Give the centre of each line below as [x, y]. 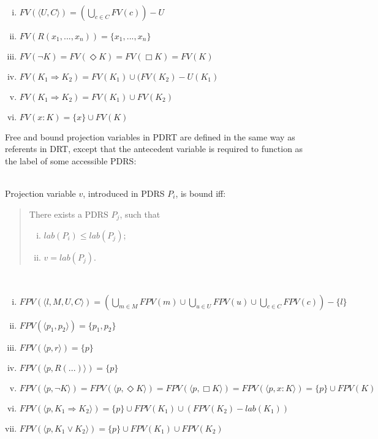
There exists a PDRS [69, 214]
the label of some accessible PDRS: [71, 160]
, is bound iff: [201, 193]
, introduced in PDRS [124, 193]
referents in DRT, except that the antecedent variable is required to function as [154, 149]
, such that [140, 214]
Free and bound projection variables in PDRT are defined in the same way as [150, 136]
